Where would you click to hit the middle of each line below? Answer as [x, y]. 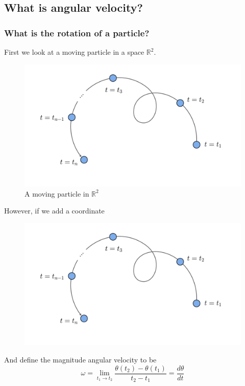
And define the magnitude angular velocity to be [80, 359]
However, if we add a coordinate [54, 211]
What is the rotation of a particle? [77, 33]
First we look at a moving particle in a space [74, 52]
